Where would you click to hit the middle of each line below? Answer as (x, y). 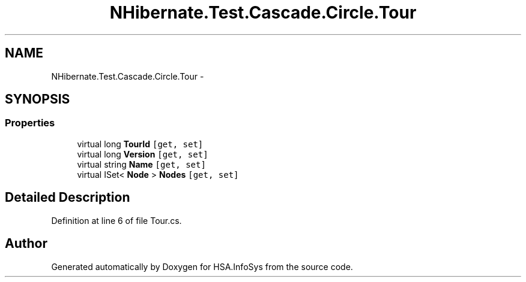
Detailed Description (68, 198)
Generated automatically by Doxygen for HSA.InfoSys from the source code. (202, 266)
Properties (30, 123)
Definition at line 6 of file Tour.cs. (116, 220)
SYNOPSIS (38, 99)
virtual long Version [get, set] (143, 154)
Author (26, 244)
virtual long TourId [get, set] (140, 144)
